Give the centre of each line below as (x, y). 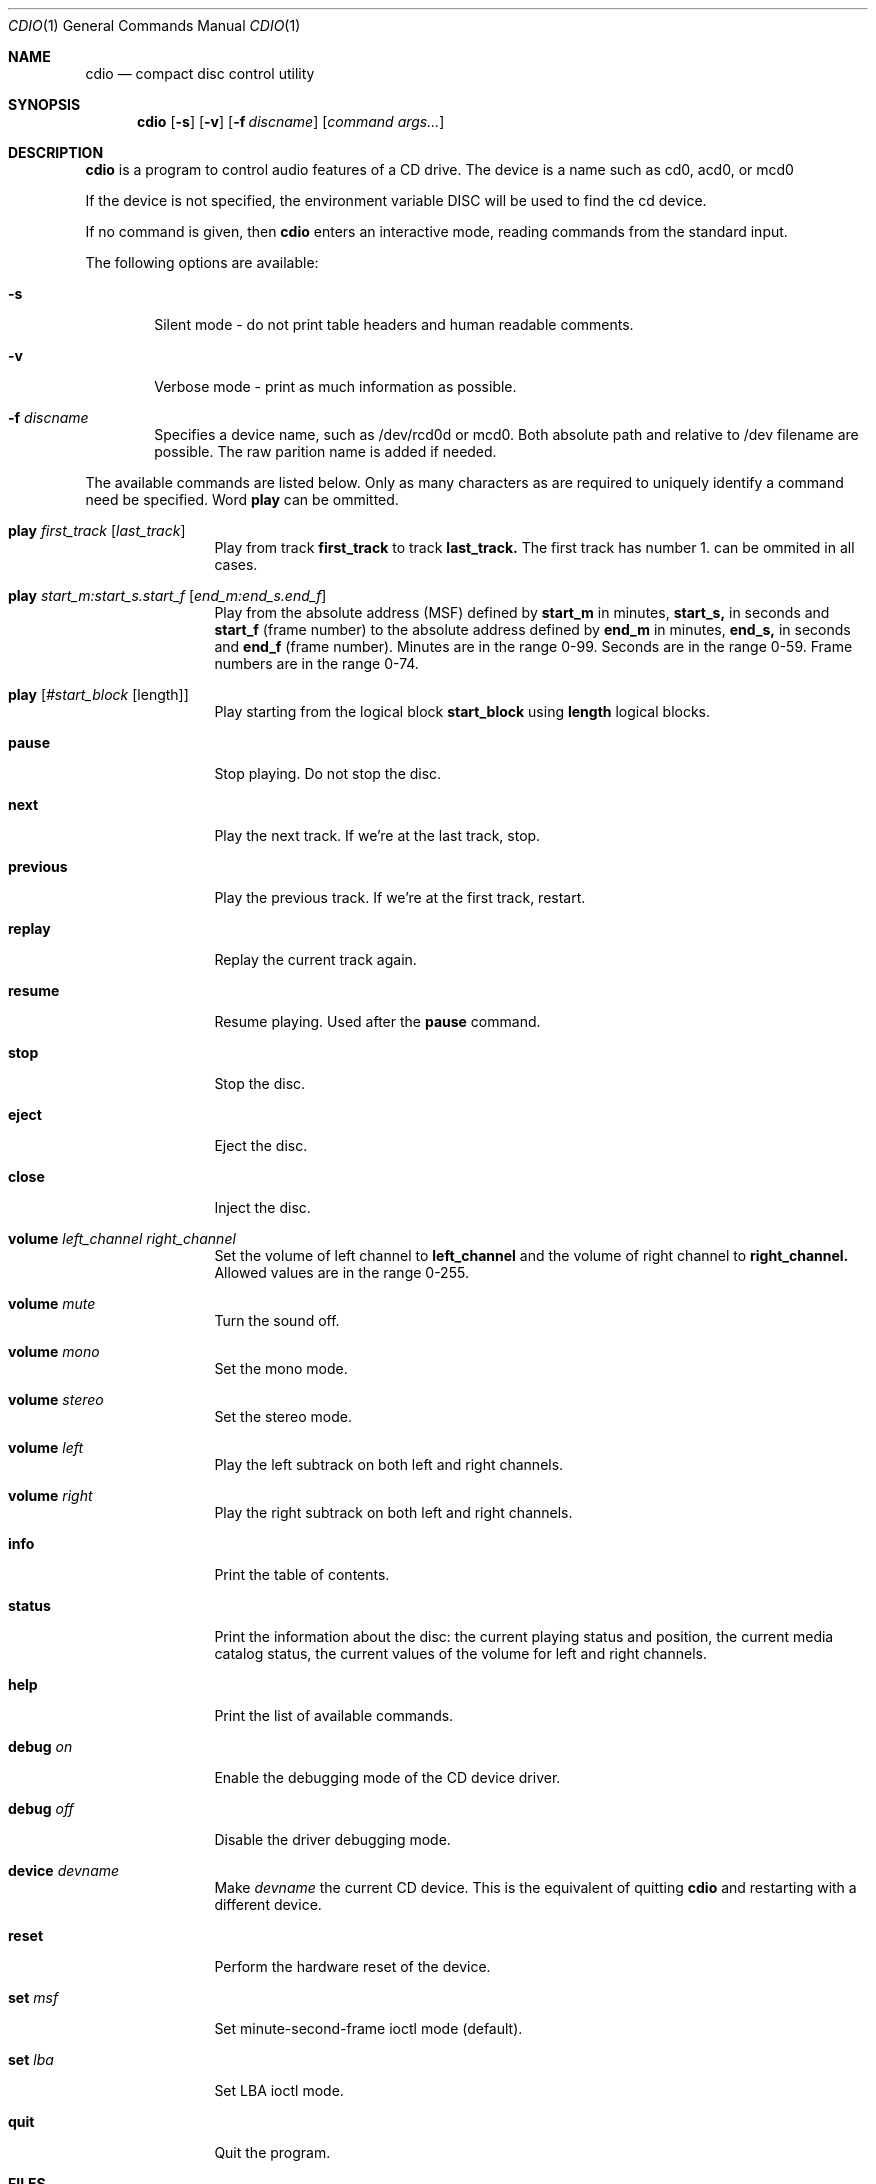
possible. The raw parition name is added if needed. (325, 451)
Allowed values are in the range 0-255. (341, 1272)
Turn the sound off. (277, 1320)
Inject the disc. (262, 1207)
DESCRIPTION (56, 152)
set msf (33, 1997)
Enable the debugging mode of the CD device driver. (387, 1777)
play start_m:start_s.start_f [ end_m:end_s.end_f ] (167, 595)
